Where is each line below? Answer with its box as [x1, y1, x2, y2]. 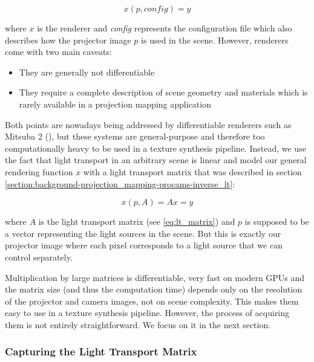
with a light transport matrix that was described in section [83, 165, 302, 178]
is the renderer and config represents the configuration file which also [37, 22, 292, 34]
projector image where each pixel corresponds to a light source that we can [5, 239, 283, 251]
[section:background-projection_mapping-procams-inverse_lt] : [5, 177, 235, 190]
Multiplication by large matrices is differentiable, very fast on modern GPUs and [5, 271, 305, 283]
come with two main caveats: [5, 45, 112, 58]
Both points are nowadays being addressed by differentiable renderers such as [5, 118, 292, 131]
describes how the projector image [5, 33, 131, 46]
